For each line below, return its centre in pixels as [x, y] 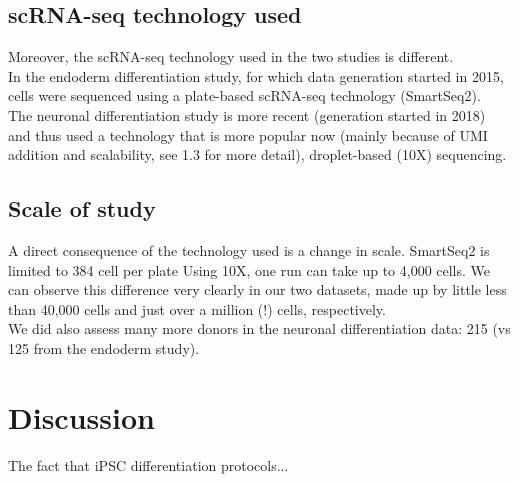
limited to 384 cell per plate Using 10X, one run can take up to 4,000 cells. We [249, 269]
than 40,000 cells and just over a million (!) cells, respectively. [197, 308]
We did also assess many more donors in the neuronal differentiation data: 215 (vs [259, 328]
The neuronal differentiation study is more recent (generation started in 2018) [247, 114]
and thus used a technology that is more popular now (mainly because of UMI [248, 134]
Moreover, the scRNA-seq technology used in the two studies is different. [231, 56]
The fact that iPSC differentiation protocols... [148, 464]
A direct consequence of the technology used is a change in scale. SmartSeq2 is [249, 249]
